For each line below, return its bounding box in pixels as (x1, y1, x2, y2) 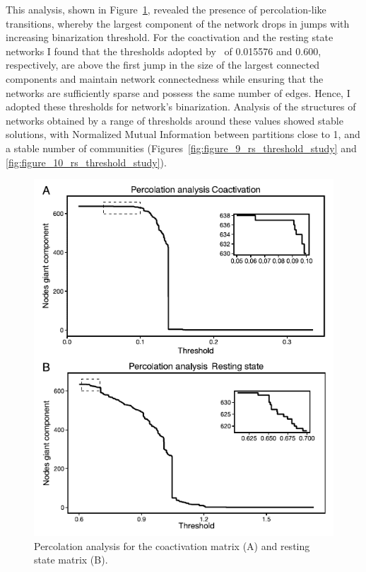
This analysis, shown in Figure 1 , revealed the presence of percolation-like (6, 2, 326, 16)
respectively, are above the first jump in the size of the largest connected (6, 57, 320, 72)
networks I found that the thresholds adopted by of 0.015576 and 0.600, (6, 43, 321, 58)
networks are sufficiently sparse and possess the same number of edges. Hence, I (6, 85, 350, 100)
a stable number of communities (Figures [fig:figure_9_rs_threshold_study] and (6, 140, 357, 155)
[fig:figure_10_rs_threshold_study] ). (6, 154, 167, 169)
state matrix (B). (34, 552, 108, 567)
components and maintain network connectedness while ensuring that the (6, 71, 324, 86)
